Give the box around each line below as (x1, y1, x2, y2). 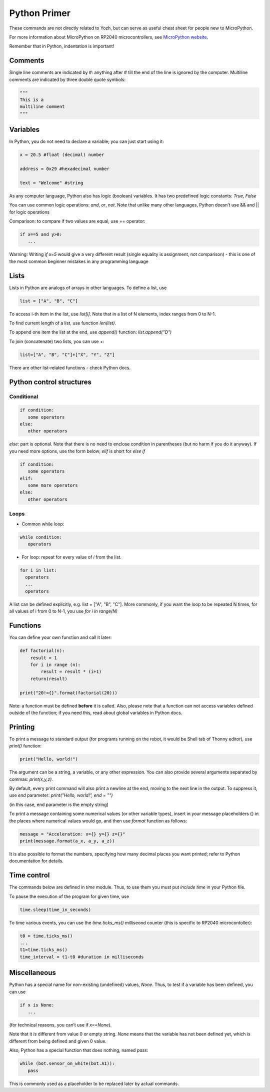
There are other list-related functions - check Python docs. (9, 364, 131, 370)
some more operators (27, 482, 78, 488)
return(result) (30, 675, 67, 681)
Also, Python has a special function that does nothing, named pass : (9, 1047, 148, 1053)
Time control (9, 871, 50, 879)
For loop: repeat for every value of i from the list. (21, 554, 122, 560)
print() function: (9, 743, 42, 749)
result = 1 (30, 655, 57, 660)
